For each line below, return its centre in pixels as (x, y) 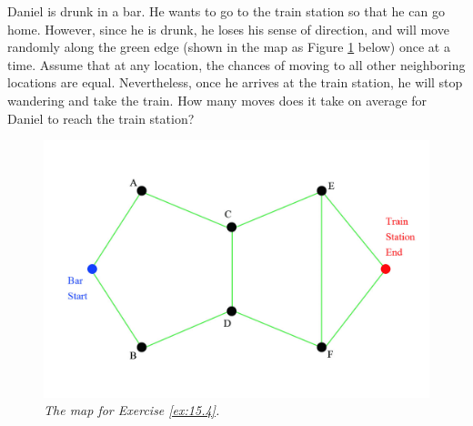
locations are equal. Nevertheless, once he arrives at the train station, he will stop (235, 82)
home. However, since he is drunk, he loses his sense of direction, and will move (228, 29)
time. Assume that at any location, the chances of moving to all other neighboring (236, 64)
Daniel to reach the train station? (101, 118)
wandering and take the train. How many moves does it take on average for (217, 100)
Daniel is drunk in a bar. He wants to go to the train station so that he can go (226, 11)
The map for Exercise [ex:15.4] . (132, 410)
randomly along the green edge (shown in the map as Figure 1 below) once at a (229, 47)
